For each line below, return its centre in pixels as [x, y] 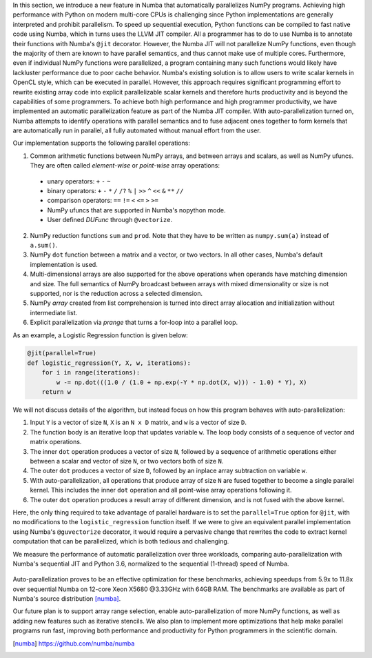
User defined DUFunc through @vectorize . [110, 220]
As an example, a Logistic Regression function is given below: [101, 335]
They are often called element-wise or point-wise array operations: [125, 166]
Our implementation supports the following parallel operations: [102, 143]
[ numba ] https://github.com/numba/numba [74, 643]
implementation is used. [64, 264]
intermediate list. [54, 312]
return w [56, 392]
